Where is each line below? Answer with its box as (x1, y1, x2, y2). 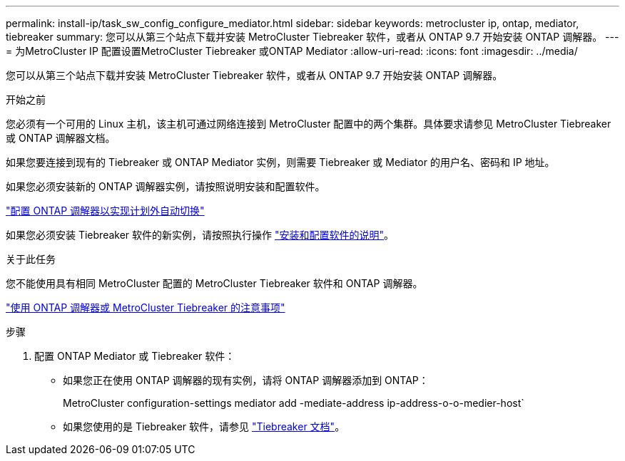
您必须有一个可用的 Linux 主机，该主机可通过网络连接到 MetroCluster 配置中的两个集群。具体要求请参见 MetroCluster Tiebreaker (6, 118, 611, 130)
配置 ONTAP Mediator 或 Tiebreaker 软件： (34, 350, 235, 362)
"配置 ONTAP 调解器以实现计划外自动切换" (6, 204, 205, 217)
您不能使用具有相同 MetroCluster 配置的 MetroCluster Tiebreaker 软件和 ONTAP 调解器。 (6, 277, 423, 289)
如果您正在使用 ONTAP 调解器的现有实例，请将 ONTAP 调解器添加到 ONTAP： (63, 374, 429, 386)
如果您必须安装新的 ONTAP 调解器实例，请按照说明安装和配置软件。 (6, 180, 325, 192)
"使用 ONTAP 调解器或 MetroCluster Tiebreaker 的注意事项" (6, 301, 285, 314)
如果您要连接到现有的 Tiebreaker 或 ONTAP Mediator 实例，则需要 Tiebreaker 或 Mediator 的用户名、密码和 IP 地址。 (6, 156, 555, 168)
